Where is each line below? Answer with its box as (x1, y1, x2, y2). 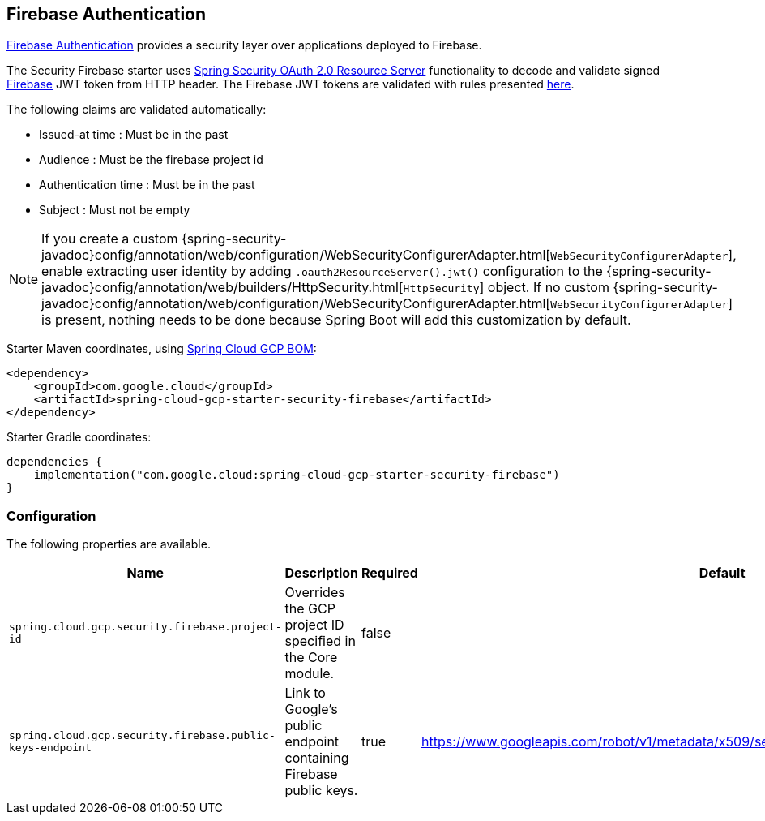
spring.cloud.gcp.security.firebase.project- (9, 621, 282, 634)
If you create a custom (41, 230, 178, 247)
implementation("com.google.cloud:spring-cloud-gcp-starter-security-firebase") (33, 468, 560, 482)
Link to (284, 685, 326, 702)
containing (284, 750, 349, 767)
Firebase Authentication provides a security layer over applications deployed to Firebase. (6, 38, 482, 53)
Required (361, 565, 418, 582)
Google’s (284, 701, 338, 718)
